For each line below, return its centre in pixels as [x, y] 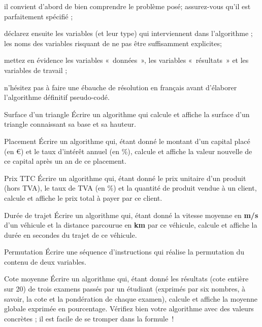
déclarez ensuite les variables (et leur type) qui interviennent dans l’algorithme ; [128, 33]
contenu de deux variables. [45, 261]
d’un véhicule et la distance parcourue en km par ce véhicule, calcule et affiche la [131, 225]
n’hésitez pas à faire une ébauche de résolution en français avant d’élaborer [121, 87]
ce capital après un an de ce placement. [65, 161]
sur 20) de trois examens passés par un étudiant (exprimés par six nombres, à [125, 289]
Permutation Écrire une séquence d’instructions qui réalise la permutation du [124, 252]
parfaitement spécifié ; [39, 16]
